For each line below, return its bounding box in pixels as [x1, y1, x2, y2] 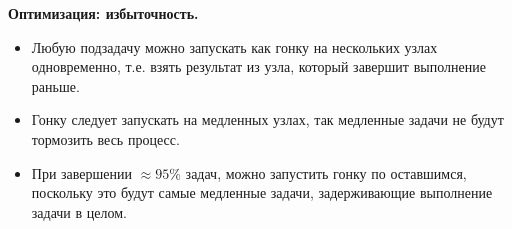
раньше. [31, 75, 80, 96]
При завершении [31, 162, 133, 183]
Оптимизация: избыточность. [8, 3, 199, 23]
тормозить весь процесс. [31, 128, 180, 149]
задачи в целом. [31, 201, 127, 222]
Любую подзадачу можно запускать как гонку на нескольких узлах [31, 36, 438, 57]
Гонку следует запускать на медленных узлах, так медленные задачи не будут [31, 109, 504, 130]
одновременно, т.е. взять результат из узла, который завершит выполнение [31, 56, 486, 77]
